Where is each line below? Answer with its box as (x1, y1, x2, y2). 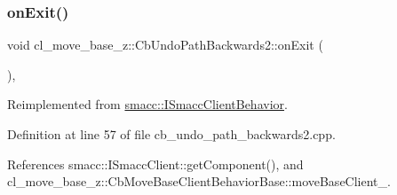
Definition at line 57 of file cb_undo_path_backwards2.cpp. (7, 125, 336, 143)
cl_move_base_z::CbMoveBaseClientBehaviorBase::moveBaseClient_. (7, 172, 391, 191)
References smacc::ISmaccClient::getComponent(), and (7, 154, 304, 173)
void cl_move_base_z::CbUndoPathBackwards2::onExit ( (7, 35, 323, 54)
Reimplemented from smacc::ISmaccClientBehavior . (7, 95, 288, 113)
